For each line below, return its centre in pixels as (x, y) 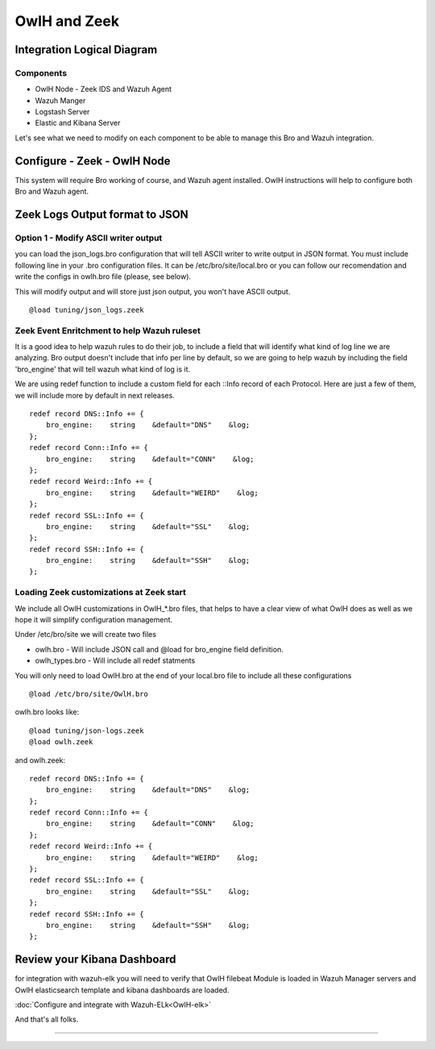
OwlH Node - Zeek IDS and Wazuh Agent (104, 89)
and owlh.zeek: (40, 760)
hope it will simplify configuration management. (94, 619)
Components (41, 73)
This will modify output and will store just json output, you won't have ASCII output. (153, 291)
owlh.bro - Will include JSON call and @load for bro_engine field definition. (159, 649)
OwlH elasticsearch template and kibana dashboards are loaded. (122, 990)
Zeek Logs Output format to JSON (101, 214)
